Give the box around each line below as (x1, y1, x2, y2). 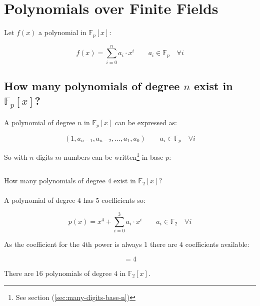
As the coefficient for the (4, 239, 79, 249)
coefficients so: (101, 195, 145, 205)
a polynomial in (38, 27, 86, 38)
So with (4, 151, 27, 162)
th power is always (85, 239, 142, 249)
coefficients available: (185, 239, 249, 249)
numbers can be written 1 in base (63, 150, 163, 162)
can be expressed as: (115, 117, 177, 128)
